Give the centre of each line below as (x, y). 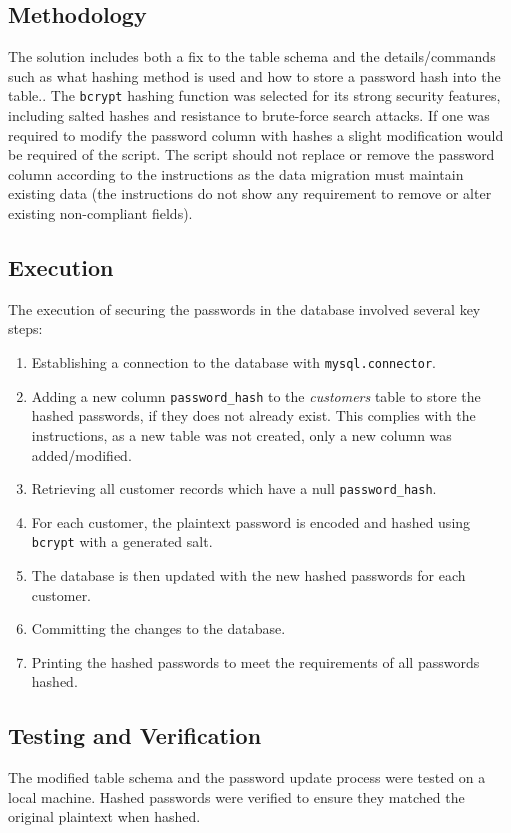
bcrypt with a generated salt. (122, 541)
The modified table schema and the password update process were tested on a (247, 777)
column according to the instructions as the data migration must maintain (236, 173)
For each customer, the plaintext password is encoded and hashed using (251, 521)
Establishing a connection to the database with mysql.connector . (233, 362)
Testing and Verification (135, 735)
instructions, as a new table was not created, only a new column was (241, 434)
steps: (25, 328)
